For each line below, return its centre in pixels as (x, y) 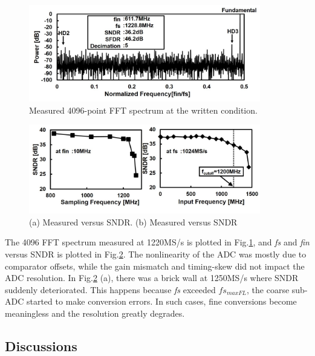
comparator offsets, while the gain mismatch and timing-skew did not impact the (155, 266)
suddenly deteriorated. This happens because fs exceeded (110, 289)
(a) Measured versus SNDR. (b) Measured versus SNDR (133, 222)
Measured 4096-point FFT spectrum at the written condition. (143, 110)
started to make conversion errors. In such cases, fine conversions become (161, 301)
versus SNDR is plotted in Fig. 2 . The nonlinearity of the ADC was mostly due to (156, 254)
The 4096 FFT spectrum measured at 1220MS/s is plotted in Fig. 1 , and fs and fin (157, 242)
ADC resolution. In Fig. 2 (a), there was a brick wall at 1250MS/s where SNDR (152, 278)
